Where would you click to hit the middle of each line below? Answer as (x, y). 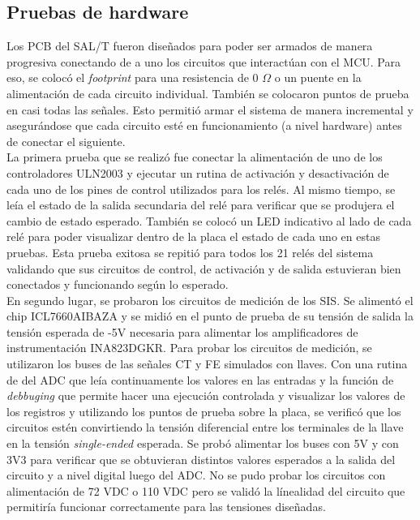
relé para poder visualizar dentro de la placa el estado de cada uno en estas (193, 236)
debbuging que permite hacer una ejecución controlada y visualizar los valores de (206, 395)
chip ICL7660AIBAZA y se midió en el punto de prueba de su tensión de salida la (210, 316)
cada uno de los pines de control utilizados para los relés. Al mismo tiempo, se (201, 189)
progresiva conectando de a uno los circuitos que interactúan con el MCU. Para (204, 61)
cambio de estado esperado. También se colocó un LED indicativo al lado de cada (209, 220)
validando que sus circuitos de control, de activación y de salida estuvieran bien (204, 268)
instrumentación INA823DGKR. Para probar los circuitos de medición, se (189, 348)
